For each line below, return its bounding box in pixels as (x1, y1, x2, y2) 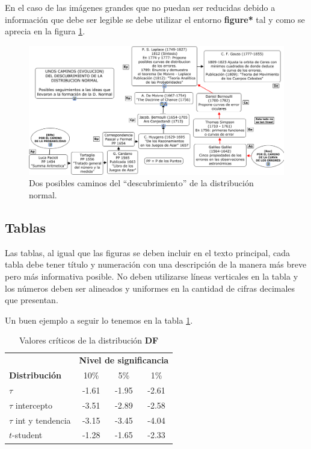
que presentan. (5, 294, 58, 306)
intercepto (15, 398, 52, 411)
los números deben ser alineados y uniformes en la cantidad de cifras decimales (5, 281, 295, 294)
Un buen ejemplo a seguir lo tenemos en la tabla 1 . (5, 313, 193, 326)
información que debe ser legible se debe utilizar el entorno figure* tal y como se (5, 13, 305, 25)
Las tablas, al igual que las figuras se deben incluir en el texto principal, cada (5, 246, 290, 259)
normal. (29, 189, 57, 201)
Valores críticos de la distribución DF (19, 334, 159, 347)
